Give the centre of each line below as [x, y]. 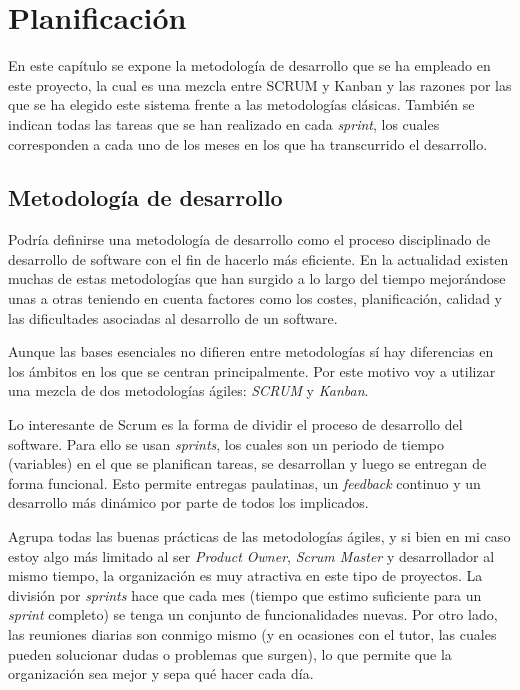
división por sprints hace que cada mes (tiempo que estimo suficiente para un [245, 594]
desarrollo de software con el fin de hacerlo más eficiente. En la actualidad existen [258, 258]
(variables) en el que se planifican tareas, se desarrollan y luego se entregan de [247, 463]
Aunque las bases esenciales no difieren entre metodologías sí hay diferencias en [251, 351]
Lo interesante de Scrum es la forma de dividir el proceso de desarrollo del [235, 424]
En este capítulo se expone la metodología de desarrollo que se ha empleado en [249, 65]
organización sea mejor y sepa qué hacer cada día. [161, 673]
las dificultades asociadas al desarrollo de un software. [173, 317]
